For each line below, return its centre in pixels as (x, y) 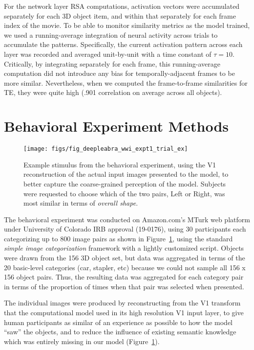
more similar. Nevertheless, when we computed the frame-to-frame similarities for (126, 82)
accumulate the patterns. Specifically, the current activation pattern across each (123, 44)
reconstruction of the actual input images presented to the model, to (126, 174)
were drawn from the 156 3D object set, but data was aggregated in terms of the (125, 258)
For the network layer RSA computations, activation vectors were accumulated (122, 6)
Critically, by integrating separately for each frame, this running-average (112, 63)
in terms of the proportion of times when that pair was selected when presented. (124, 286)
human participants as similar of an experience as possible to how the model (118, 322)
